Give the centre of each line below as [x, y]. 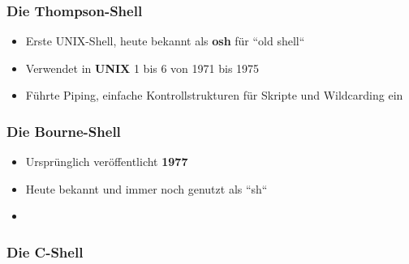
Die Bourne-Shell [64, 131]
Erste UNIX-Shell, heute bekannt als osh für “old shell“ [165, 41]
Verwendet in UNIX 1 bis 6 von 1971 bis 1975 [142, 68]
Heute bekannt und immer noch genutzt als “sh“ [146, 188]
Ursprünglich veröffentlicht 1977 [107, 162]
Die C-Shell [45, 251]
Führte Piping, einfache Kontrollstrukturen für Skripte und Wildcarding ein [214, 95]
